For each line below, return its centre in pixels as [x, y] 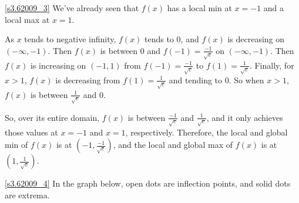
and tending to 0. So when [216, 79]
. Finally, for [272, 65]
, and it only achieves [245, 117]
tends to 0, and [172, 39]
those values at [31, 132]
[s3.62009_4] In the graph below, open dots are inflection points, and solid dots [148, 183]
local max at [27, 19]
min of [16, 145]
